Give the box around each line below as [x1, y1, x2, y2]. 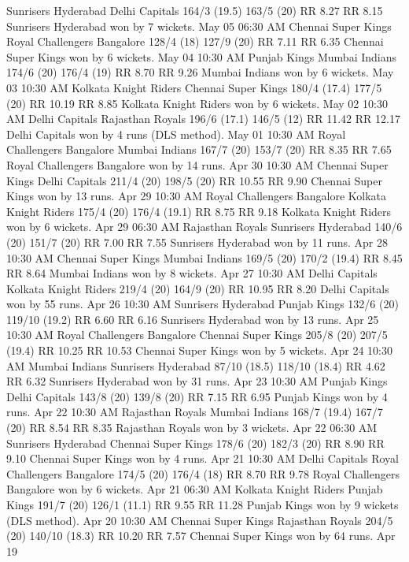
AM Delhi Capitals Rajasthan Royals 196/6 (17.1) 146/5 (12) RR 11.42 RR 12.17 [6, 110, 400, 127]
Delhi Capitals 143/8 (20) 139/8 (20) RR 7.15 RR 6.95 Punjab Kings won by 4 [6, 388, 388, 404]
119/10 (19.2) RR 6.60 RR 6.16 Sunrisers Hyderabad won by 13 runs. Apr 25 [6, 311, 379, 327]
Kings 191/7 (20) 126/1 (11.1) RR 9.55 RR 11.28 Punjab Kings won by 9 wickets [6, 497, 399, 512]
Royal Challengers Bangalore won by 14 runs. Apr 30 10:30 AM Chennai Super [6, 156, 389, 173]
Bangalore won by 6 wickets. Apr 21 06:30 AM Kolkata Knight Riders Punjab [6, 481, 383, 497]
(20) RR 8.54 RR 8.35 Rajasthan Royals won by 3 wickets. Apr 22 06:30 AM [6, 419, 378, 436]
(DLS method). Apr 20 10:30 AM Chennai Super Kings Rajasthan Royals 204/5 [6, 512, 393, 528]
